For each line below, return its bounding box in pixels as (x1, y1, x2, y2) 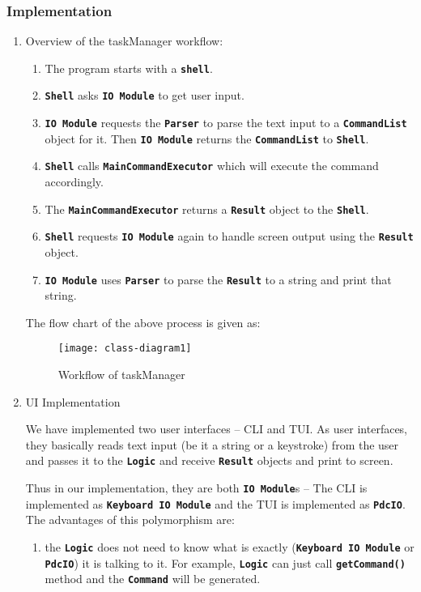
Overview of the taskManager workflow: (25, 32, 223, 49)
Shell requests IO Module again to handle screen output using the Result (45, 228, 414, 245)
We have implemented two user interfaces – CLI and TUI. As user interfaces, (25, 420, 408, 437)
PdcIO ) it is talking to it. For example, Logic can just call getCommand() (45, 554, 406, 571)
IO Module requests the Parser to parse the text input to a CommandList (45, 114, 407, 131)
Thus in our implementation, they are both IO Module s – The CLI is (25, 479, 368, 496)
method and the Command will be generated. (45, 570, 261, 587)
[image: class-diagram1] (57, 343, 192, 355)
